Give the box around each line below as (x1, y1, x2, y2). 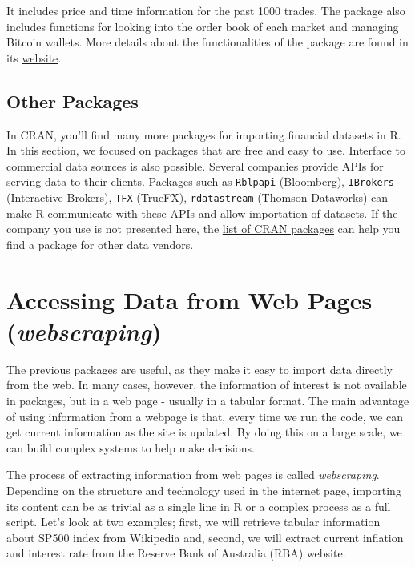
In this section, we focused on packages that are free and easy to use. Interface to (6, 142, 405, 159)
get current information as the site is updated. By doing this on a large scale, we (6, 424, 402, 440)
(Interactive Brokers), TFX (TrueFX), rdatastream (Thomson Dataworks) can (6, 189, 389, 206)
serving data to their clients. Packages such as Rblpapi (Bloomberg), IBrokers (6, 173, 394, 190)
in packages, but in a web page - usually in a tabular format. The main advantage (6, 392, 409, 408)
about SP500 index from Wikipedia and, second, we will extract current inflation (6, 529, 404, 545)
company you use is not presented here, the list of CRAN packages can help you (6, 220, 401, 237)
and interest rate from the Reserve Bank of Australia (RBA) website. (6, 545, 346, 561)
